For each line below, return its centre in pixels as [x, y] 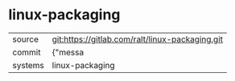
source [25, 39]
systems [28, 65]
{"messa [68, 52]
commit [27, 52]
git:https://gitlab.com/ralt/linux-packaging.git [138, 39]
